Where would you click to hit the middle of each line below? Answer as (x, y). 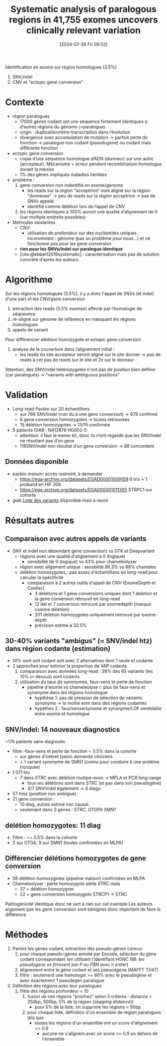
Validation (27, 395)
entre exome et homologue (62, 714)
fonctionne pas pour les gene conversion (69, 243)
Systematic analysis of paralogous (83, 9)
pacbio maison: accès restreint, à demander (57, 474)
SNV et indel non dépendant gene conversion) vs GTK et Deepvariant (83, 551)
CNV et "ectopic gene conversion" (48, 82)
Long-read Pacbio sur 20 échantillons (51, 409)
